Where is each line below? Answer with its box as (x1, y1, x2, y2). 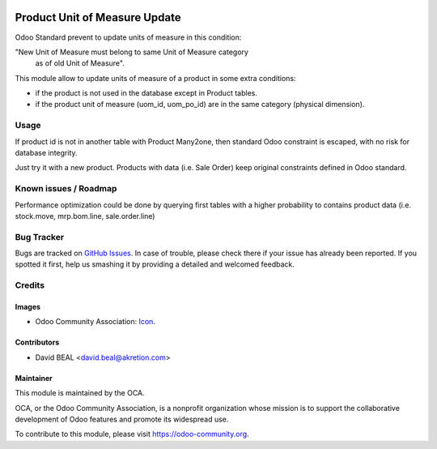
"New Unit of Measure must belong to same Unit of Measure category (15, 47, 248, 57)
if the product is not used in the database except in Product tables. (35, 88, 258, 98)
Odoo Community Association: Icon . (35, 317, 155, 327)
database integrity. (15, 148, 78, 157)
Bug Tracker (15, 231, 65, 242)
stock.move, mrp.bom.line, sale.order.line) (15, 211, 155, 220)
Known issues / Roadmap (15, 183, 117, 195)
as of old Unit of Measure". (35, 58, 125, 68)
